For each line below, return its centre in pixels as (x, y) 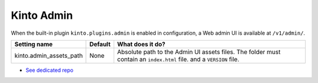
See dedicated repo (49, 70)
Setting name (34, 44)
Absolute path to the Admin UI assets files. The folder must (199, 52)
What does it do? (141, 44)
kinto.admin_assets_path (49, 55)
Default (100, 44)
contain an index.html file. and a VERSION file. (178, 59)
